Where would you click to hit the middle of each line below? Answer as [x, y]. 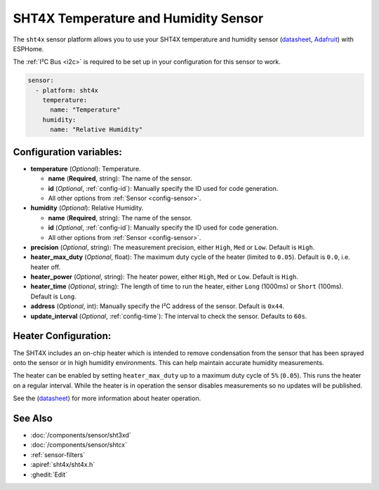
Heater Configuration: [62, 336]
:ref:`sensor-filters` [58, 455]
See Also [33, 418]
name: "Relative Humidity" [97, 130]
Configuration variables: [68, 152]
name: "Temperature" [85, 110]
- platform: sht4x [67, 90]
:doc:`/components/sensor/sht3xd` [81, 435]
